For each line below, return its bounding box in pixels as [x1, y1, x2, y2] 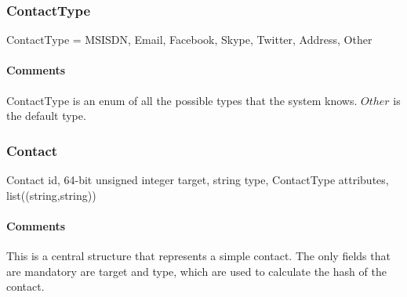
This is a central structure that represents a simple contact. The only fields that [6, 248, 391, 263]
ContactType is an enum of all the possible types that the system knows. [6, 92, 358, 108]
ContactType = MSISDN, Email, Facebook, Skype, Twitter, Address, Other [6, 31, 372, 48]
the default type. [6, 107, 86, 124]
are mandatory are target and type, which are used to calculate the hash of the [6, 263, 387, 279]
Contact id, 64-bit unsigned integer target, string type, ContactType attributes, [6, 172, 389, 188]
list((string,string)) [6, 187, 96, 203]
